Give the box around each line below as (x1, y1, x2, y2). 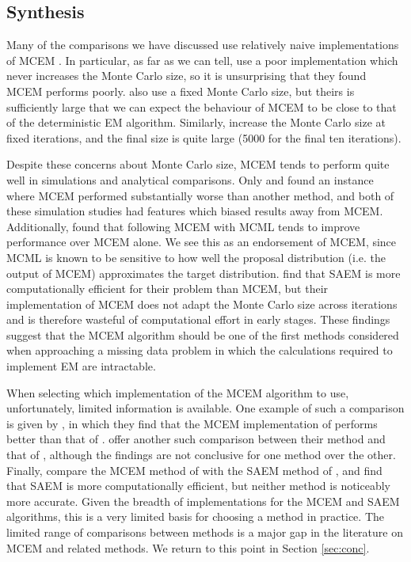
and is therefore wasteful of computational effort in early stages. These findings (6, 311, 390, 328)
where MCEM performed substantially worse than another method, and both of (6, 187, 394, 203)
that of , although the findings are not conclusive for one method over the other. (6, 446, 396, 463)
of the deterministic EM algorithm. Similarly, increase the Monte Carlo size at (6, 114, 386, 131)
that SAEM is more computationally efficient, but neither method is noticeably (6, 477, 391, 494)
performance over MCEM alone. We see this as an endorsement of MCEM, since (6, 234, 397, 250)
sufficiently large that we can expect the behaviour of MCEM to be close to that (6, 98, 397, 115)
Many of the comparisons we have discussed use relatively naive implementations (6, 36, 399, 53)
